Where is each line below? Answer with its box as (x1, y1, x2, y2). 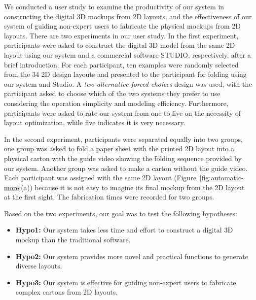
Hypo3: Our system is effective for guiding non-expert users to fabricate (15, 277, 236, 287)
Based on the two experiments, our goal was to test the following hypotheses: (4, 208, 237, 218)
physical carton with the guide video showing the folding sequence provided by (4, 153, 242, 163)
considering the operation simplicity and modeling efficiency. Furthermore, (4, 98, 228, 108)
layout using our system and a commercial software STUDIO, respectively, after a (4, 49, 251, 60)
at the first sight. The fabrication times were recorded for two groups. (4, 192, 215, 202)
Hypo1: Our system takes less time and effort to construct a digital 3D (15, 225, 233, 235)
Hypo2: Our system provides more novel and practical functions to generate (15, 251, 248, 261)
